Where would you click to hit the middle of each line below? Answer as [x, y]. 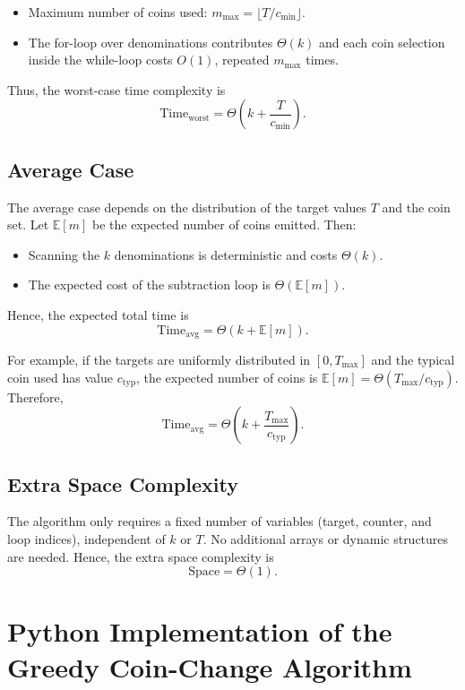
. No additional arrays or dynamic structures [326, 538]
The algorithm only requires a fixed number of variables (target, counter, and [220, 521]
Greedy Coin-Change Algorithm [210, 666]
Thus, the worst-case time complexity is [116, 89]
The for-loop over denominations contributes [151, 42]
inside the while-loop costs [100, 60]
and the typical [413, 359]
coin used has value [60, 377]
